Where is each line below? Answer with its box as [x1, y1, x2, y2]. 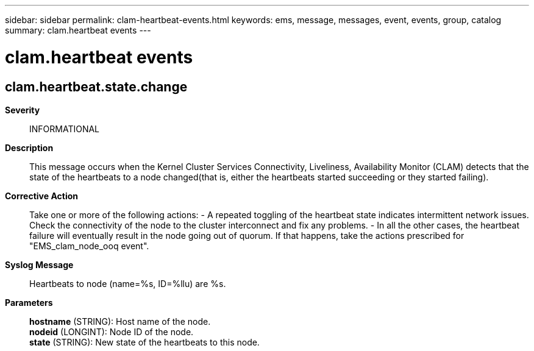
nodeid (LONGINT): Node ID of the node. [29, 326, 194, 337]
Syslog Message [5, 259, 74, 270]
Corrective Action [5, 190, 78, 201]
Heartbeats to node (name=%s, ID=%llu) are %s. [29, 278, 226, 289]
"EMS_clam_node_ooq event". [29, 240, 149, 251]
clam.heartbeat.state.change [5, 79, 188, 94]
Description [5, 142, 54, 153]
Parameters [5, 297, 53, 308]
